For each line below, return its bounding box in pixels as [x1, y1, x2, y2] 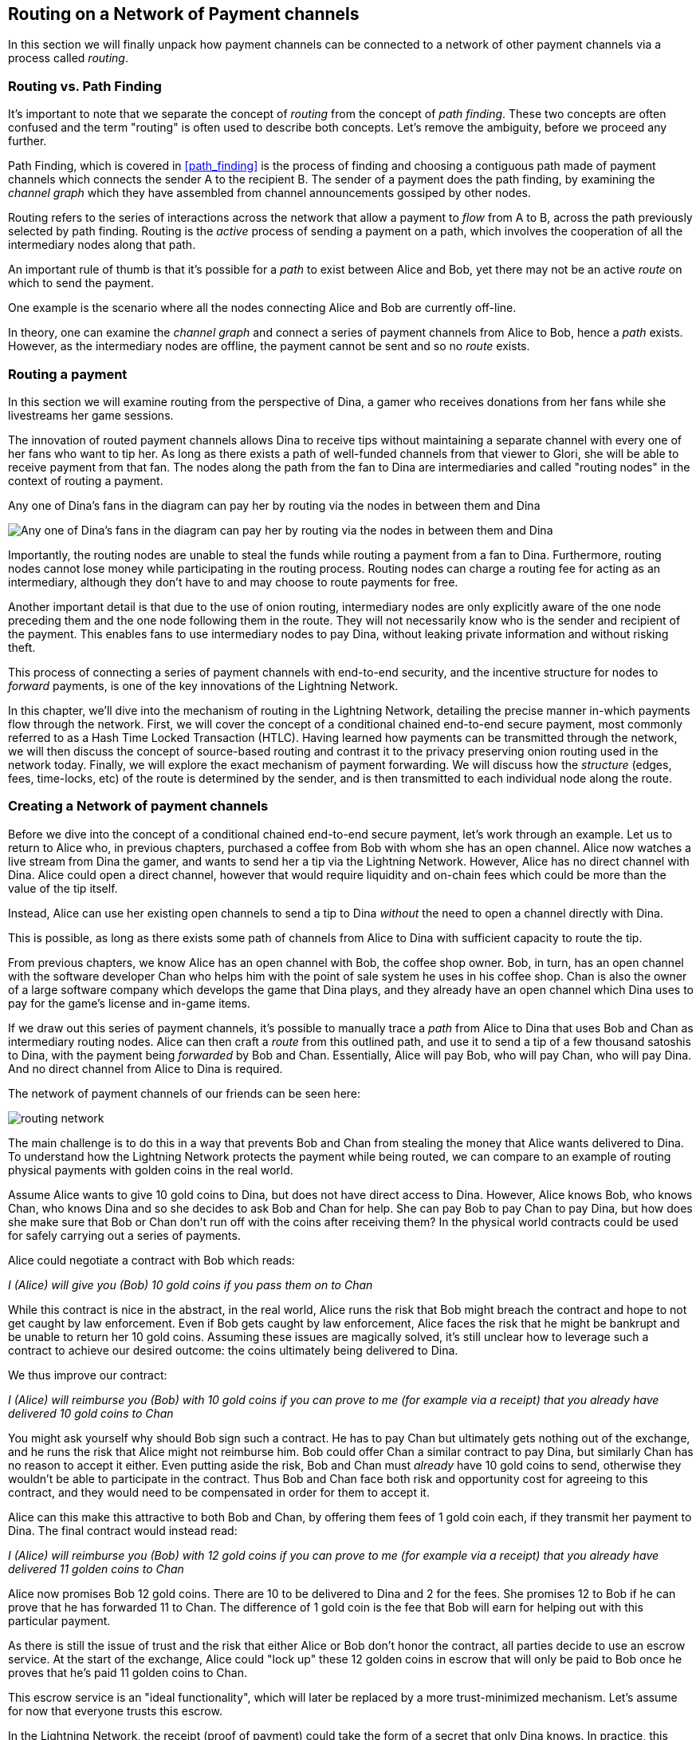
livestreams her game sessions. [8, 408, 174, 422]
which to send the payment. [8, 276, 154, 290]
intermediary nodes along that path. [8, 238, 196, 252]
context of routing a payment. [8, 473, 163, 487]
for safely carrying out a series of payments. [8, 1228, 241, 1242]
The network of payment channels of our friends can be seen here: [8, 1086, 361, 1100]
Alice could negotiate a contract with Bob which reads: [8, 1253, 295, 1267]
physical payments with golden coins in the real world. [8, 1162, 293, 1177]
